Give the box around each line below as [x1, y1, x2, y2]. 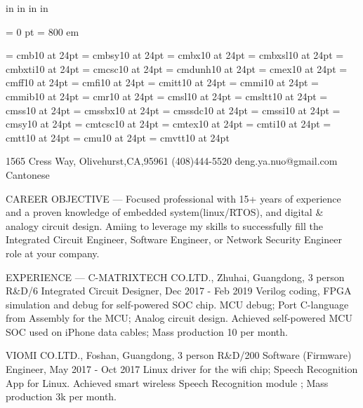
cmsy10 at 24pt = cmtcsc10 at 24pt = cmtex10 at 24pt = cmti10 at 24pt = [6, 116, 331, 131]
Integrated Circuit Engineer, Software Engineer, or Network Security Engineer [6, 232, 342, 247]
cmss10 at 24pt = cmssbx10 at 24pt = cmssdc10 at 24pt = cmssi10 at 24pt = [6, 102, 341, 117]
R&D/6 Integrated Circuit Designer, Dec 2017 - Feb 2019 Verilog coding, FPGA [6, 283, 352, 298]
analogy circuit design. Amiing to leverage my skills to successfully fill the [6, 218, 324, 233]
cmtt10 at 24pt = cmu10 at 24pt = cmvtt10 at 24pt [6, 130, 230, 144]
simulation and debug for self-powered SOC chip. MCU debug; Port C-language [6, 297, 349, 311]
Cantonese [6, 167, 50, 182]
